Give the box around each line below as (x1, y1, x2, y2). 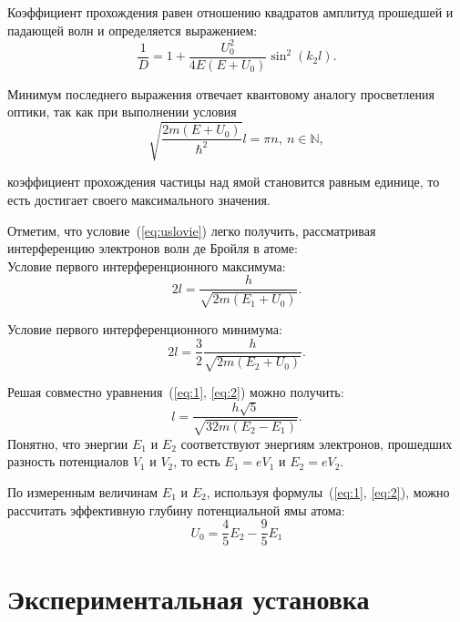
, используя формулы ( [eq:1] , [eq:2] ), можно (206, 482, 450, 501)
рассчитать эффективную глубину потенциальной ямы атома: (7, 500, 345, 519)
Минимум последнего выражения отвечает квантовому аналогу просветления (7, 84, 434, 103)
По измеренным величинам (7, 482, 158, 501)
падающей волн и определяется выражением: (7, 20, 258, 39)
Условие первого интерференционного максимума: (7, 256, 286, 275)
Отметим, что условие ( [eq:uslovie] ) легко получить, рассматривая (7, 220, 376, 240)
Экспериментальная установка (7, 580, 370, 617)
